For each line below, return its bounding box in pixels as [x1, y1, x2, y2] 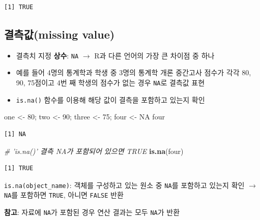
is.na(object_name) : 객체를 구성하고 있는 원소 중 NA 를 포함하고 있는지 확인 [4, 179, 245, 190]
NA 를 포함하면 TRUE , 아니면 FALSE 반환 [4, 190, 124, 200]
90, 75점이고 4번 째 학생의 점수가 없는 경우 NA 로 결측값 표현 [16, 77, 205, 88]
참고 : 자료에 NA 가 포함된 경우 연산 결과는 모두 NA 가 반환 [4, 207, 180, 217]
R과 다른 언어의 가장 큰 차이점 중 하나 [94, 50, 215, 60]
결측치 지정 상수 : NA [16, 50, 79, 60]
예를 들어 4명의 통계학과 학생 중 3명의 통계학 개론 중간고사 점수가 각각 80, [16, 67, 251, 78]
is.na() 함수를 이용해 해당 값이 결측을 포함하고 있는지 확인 [16, 94, 205, 105]
